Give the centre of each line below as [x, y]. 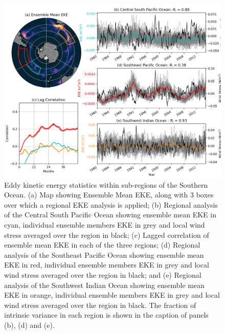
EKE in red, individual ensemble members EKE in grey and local [107, 265]
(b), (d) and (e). [29, 325]
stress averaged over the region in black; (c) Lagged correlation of [107, 235]
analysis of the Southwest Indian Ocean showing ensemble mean [104, 285]
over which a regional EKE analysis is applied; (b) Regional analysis [111, 204]
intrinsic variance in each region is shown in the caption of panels [106, 315]
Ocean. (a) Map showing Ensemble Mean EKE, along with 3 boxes [109, 195]
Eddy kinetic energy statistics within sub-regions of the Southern [106, 184]
